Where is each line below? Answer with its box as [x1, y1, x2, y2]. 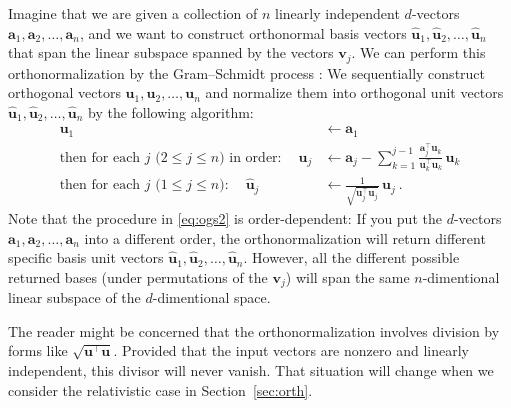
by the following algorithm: [87, 101, 254, 122]
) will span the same [285, 266, 410, 287]
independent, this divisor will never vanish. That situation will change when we [8, 359, 494, 380]
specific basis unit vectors [8, 247, 164, 268]
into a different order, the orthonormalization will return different [84, 227, 486, 248]
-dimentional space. [152, 287, 271, 308]
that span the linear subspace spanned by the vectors [8, 42, 334, 63]
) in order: [219, 150, 282, 165]
